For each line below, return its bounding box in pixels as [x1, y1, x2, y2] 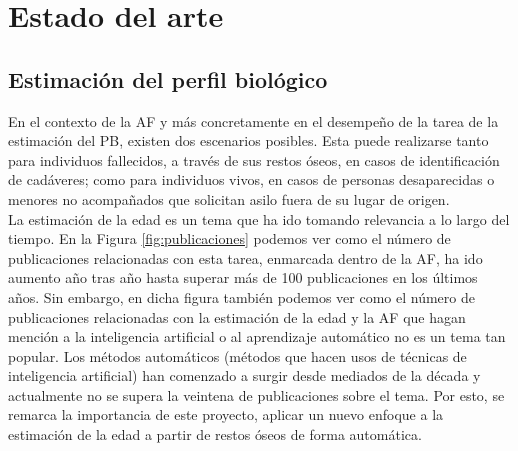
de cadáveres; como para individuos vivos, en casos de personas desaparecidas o [8, 169, 495, 190]
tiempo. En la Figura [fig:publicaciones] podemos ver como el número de [8, 228, 451, 249]
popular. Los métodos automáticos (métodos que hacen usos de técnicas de [8, 345, 467, 366]
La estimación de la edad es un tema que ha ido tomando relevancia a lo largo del [8, 208, 510, 229]
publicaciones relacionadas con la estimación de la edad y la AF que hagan [8, 306, 466, 327]
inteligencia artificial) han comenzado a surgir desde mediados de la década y [8, 365, 481, 386]
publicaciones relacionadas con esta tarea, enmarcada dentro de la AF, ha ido [8, 247, 483, 268]
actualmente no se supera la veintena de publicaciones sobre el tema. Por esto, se [8, 384, 505, 405]
